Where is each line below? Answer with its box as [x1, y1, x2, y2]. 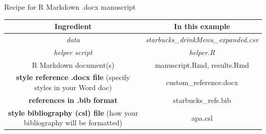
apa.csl [191, 112, 213, 123]
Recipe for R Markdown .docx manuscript [4, 2, 136, 12]
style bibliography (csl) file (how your [8, 107, 138, 118]
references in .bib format [29, 94, 118, 105]
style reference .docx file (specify [16, 72, 130, 83]
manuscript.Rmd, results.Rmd [154, 59, 249, 70]
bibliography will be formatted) [24, 117, 123, 128]
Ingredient [54, 21, 92, 32]
